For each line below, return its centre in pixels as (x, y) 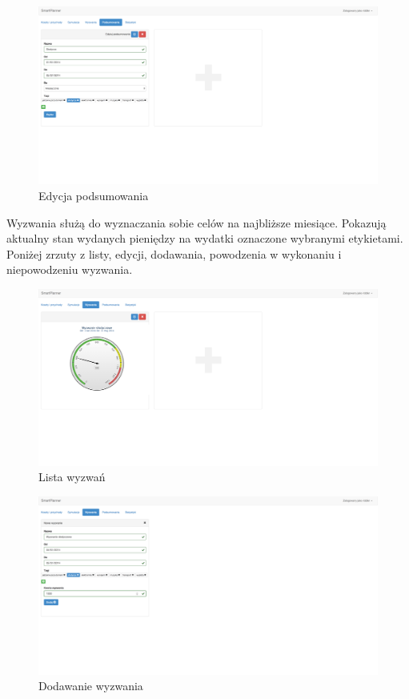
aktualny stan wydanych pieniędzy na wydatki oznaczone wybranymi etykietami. (205, 238)
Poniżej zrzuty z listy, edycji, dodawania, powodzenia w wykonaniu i (174, 253)
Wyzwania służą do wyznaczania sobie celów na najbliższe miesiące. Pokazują (196, 222)
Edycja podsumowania (94, 195)
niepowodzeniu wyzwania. (70, 269)
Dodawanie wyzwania (91, 686)
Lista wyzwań (72, 477)
